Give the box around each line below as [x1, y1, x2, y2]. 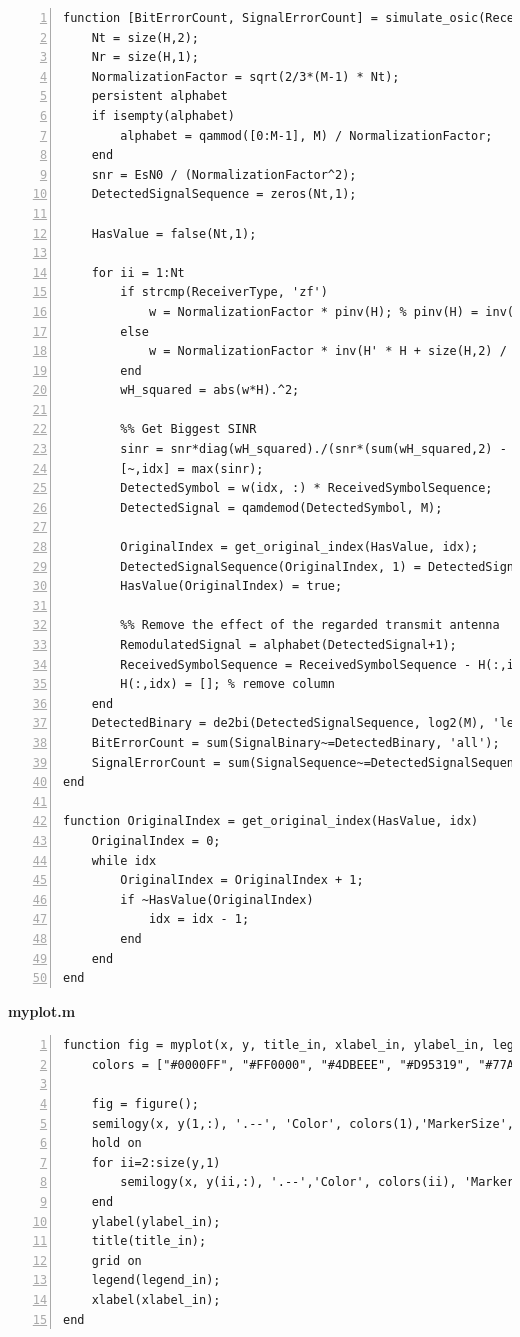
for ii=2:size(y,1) [91, 1155, 221, 1170]
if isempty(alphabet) [91, 108, 235, 123]
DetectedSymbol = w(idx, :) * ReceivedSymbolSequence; [120, 481, 493, 496]
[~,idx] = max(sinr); [120, 461, 264, 476]
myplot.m [8, 1000, 76, 1021]
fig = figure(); [91, 1097, 200, 1112]
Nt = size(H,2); [91, 30, 200, 45]
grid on [91, 1253, 142, 1268]
